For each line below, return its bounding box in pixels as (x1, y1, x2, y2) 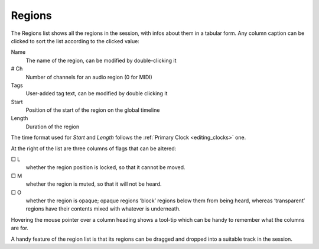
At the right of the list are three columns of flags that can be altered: (11, 145, 177, 152)
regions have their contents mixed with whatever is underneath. (25, 205, 181, 212)
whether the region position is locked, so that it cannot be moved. (25, 164, 185, 171)
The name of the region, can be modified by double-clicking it (25, 57, 177, 64)
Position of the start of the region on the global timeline (25, 106, 160, 114)
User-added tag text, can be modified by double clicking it (25, 90, 168, 97)
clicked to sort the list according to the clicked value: (11, 37, 140, 44)
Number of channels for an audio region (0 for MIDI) (25, 73, 153, 80)
